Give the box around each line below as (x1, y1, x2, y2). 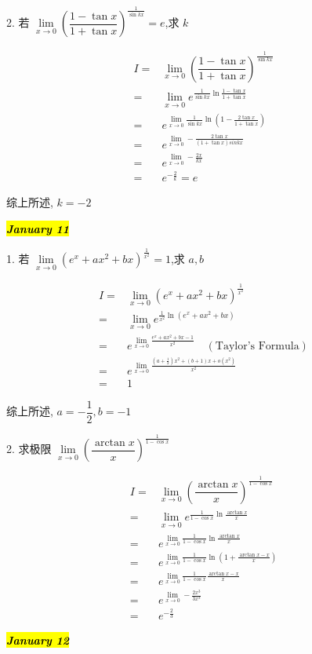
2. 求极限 (6, 440, 52, 457)
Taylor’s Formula (215, 340, 299, 352)
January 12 (6, 632, 70, 649)
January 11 (6, 221, 70, 237)
